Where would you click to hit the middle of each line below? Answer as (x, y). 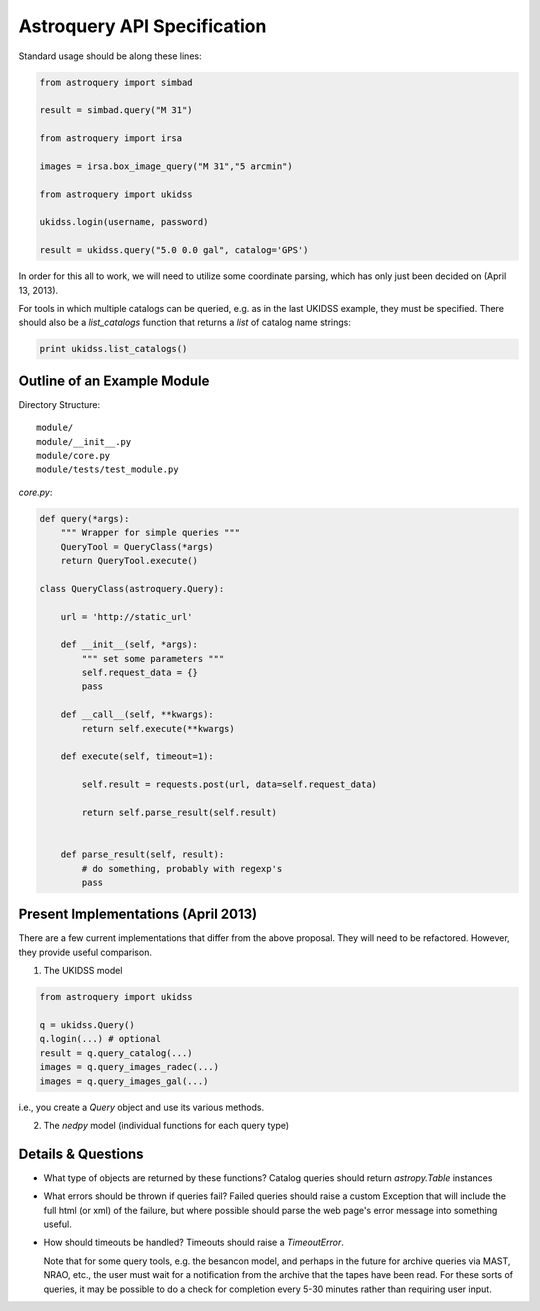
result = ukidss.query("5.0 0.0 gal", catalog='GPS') (174, 250)
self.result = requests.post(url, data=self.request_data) (229, 784)
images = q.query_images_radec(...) (129, 1067)
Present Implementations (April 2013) (138, 914)
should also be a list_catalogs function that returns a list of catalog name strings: (185, 322)
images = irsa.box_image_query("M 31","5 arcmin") (166, 166)
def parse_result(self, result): (142, 854)
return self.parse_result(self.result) (179, 812)
